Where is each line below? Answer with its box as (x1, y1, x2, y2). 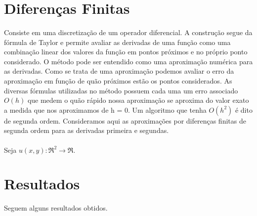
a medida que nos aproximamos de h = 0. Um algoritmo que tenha (4, 104, 207, 115)
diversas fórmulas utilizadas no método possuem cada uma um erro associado (4, 85, 238, 95)
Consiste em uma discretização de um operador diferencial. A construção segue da (4, 27, 253, 37)
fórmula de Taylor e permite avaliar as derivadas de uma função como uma (4, 37, 231, 47)
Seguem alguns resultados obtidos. (4, 203, 108, 213)
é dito (235, 104, 253, 115)
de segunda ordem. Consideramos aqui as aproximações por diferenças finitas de (4, 115, 246, 126)
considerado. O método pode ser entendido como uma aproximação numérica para (4, 56, 253, 66)
